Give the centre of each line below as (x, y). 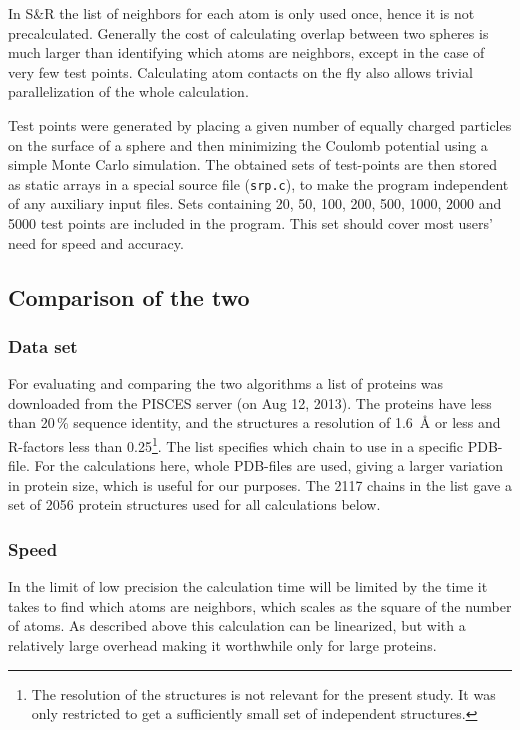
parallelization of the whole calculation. (128, 91)
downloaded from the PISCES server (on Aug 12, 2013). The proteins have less (250, 402)
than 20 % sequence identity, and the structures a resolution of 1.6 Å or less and (254, 422)
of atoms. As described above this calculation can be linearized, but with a (237, 625)
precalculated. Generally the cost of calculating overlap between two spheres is (248, 32)
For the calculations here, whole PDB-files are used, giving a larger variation (269, 465)
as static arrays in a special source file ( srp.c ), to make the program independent (258, 183)
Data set (43, 345)
